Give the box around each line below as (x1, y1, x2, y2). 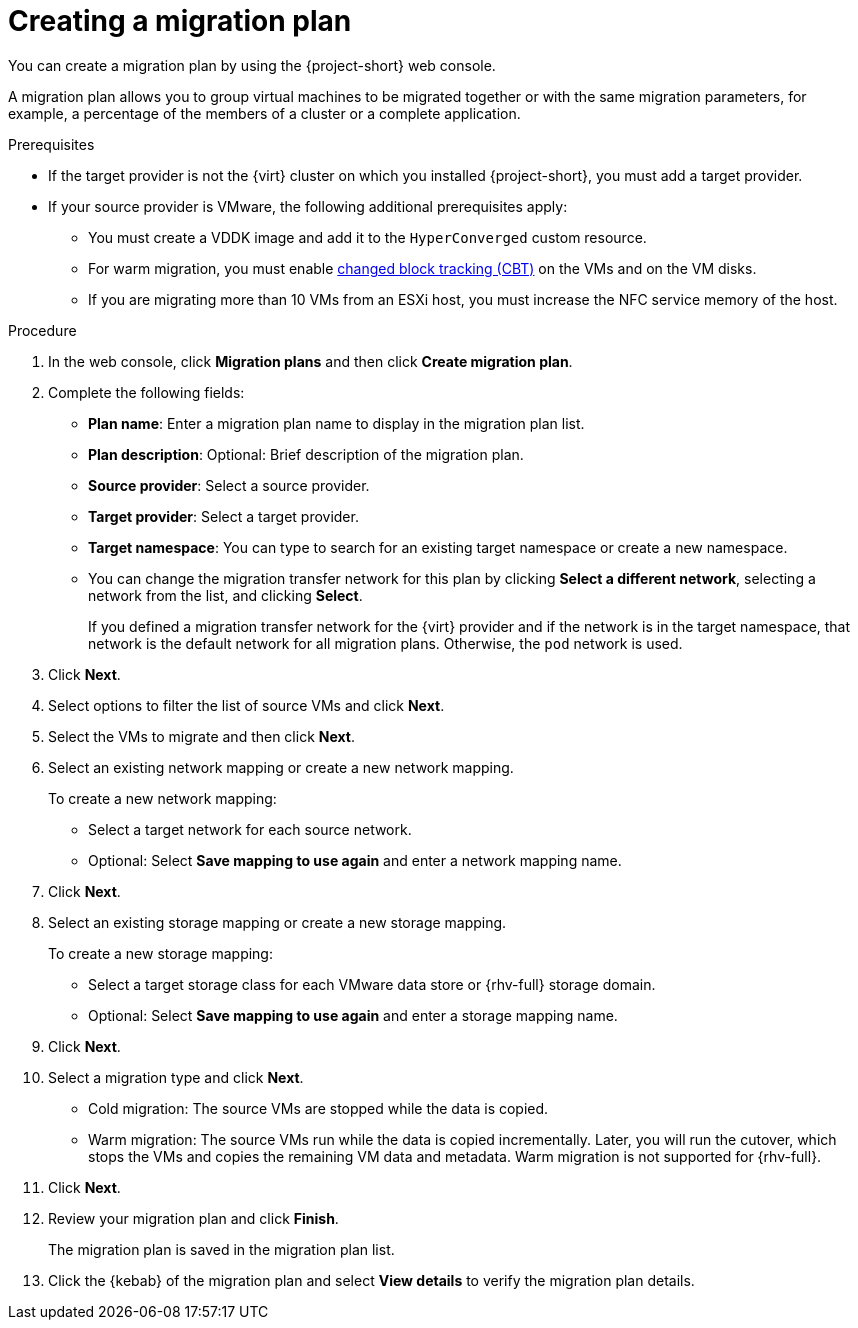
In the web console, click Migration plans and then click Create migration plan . (48, 352, 573, 370)
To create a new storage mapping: (48, 944, 273, 962)
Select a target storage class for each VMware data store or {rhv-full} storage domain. (88, 975, 656, 993)
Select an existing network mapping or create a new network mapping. (48, 758, 514, 776)
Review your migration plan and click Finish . (48, 1209, 339, 1227)
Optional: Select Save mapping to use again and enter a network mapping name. (88, 851, 622, 869)
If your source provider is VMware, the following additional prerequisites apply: (48, 197, 568, 215)
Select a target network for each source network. (88, 820, 412, 838)
